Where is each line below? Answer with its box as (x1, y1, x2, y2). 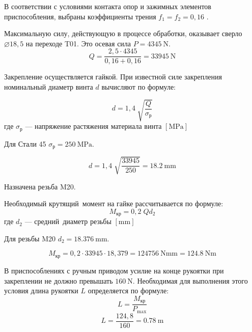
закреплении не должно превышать (4, 275, 113, 286)
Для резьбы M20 (4, 233, 55, 243)
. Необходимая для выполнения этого (132, 275, 248, 286)
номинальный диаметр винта (4, 81, 93, 92)
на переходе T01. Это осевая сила (25, 38, 131, 48)
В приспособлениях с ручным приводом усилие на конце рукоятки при (4, 265, 224, 275)
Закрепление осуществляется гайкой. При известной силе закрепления (4, 71, 222, 82)
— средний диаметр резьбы (24, 216, 111, 227)
